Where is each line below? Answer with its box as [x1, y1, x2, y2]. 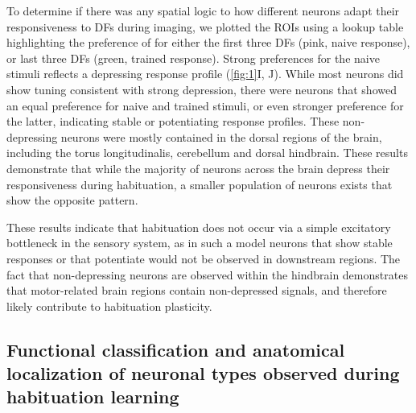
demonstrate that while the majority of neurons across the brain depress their [6, 159, 390, 176]
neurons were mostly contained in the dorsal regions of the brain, [60, 128, 382, 145]
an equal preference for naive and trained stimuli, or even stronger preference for [6, 97, 404, 114]
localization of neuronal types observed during [6, 361, 400, 386]
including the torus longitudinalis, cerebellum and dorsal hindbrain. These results [6, 144, 408, 161]
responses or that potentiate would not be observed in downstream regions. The [6, 250, 401, 266]
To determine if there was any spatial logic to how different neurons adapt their [6, 2, 400, 19]
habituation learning [6, 384, 179, 409]
